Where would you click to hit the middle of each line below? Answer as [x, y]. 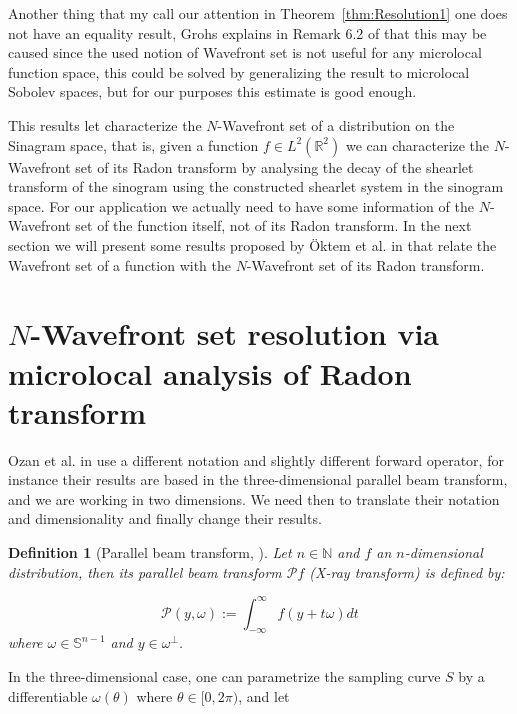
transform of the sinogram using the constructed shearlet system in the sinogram [256, 186]
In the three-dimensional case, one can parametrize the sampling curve [224, 676]
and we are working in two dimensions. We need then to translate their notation [254, 498]
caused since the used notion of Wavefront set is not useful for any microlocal [245, 52]
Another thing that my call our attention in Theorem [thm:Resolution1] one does [258, 13]
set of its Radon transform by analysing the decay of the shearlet [274, 166]
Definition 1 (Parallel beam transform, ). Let [150, 552]
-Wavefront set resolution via [234, 333]
